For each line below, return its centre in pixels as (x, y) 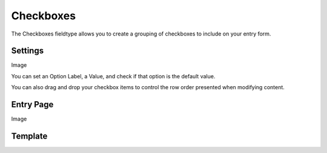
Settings (28, 51)
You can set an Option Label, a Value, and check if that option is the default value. (113, 76)
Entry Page (32, 105)
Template (29, 136)
